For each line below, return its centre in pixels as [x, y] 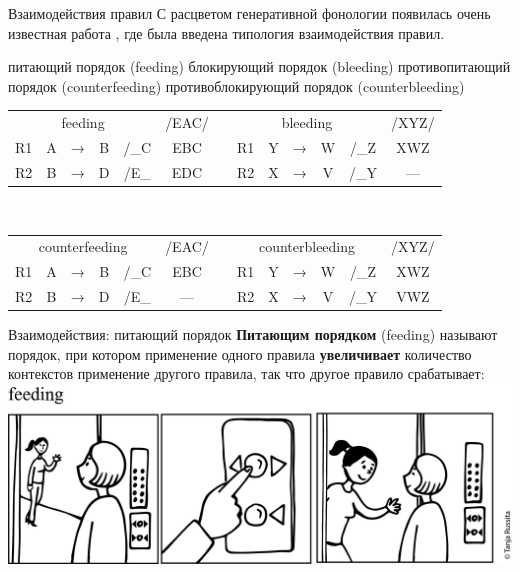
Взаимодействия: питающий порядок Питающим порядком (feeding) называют [253, 334]
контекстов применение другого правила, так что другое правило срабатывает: [246, 373]
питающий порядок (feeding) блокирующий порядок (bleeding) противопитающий [259, 66]
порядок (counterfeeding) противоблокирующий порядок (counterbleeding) [236, 85]
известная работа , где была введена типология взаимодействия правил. [226, 32]
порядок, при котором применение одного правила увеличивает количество [240, 353]
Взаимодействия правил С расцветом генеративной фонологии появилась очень [249, 13]
